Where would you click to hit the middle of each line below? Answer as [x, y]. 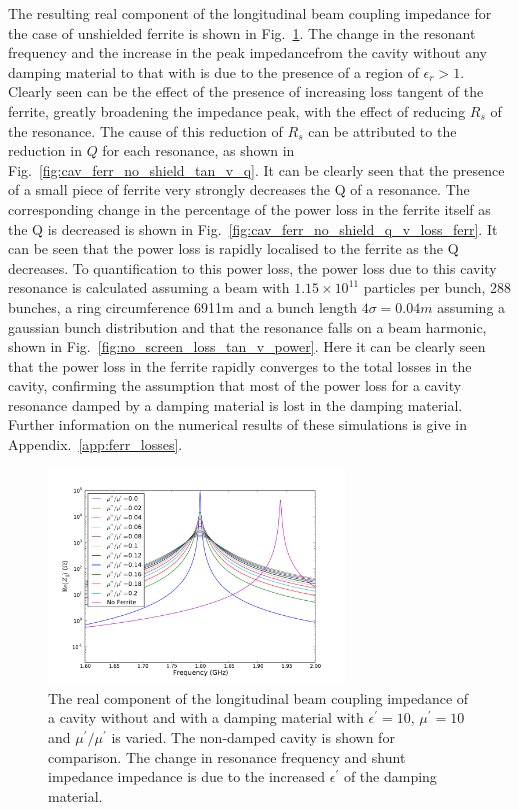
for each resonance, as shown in [198, 150]
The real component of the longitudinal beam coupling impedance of [258, 697]
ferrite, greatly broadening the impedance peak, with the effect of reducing [237, 110]
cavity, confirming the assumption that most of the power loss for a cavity [235, 385]
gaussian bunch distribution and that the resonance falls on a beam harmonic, [247, 326]
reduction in [45, 150]
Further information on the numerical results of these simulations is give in [237, 424]
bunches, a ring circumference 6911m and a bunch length [183, 306]
